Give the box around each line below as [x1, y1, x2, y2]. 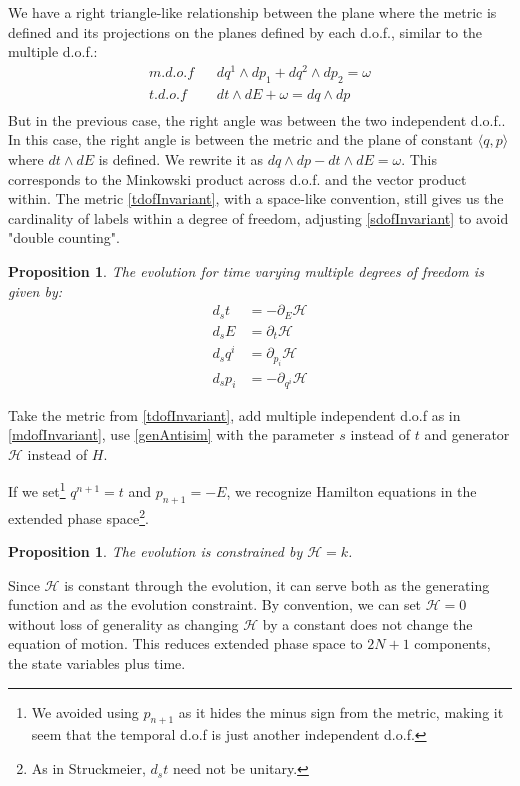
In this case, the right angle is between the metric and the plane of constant [8, 129, 474, 150]
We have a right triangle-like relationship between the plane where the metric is [8, 2, 497, 22]
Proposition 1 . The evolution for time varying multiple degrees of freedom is [8, 260, 484, 281]
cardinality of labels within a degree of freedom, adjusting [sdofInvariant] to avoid [8, 207, 509, 228]
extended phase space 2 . [8, 504, 149, 528]
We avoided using [31, 701, 139, 722]
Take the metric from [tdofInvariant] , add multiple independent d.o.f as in [8, 404, 461, 425]
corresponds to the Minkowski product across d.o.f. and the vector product [8, 168, 467, 189]
